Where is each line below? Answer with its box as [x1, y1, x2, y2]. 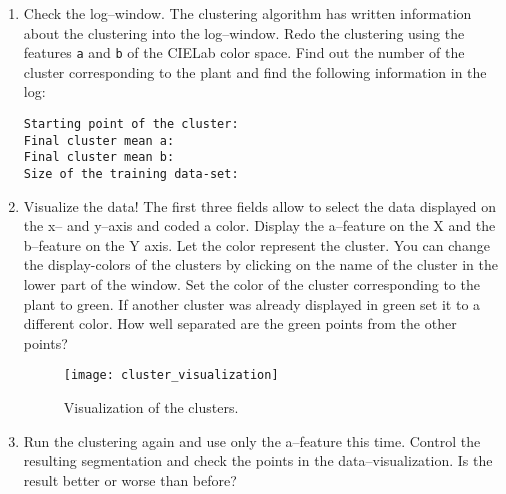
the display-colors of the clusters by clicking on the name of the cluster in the [23, 254, 498, 275]
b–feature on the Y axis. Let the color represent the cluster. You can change [23, 234, 490, 255]
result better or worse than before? [23, 469, 237, 490]
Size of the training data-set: [23, 167, 239, 181]
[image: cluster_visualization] [63, 368, 279, 383]
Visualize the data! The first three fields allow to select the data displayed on [23, 195, 496, 216]
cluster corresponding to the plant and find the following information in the [23, 61, 487, 82]
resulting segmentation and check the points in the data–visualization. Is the [23, 450, 493, 471]
